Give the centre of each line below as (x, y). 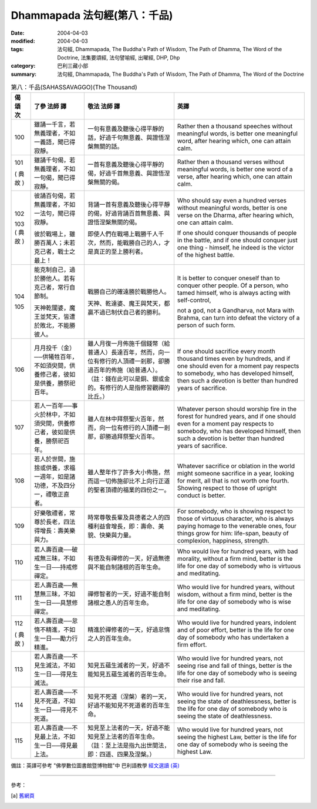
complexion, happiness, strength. (223, 541)
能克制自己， (52, 269)
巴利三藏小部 (72, 66)
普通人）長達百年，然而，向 (126, 352)
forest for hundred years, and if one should (236, 417)
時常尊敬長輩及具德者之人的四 (129, 518)
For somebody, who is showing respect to (235, 511)
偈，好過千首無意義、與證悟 (126, 174)
